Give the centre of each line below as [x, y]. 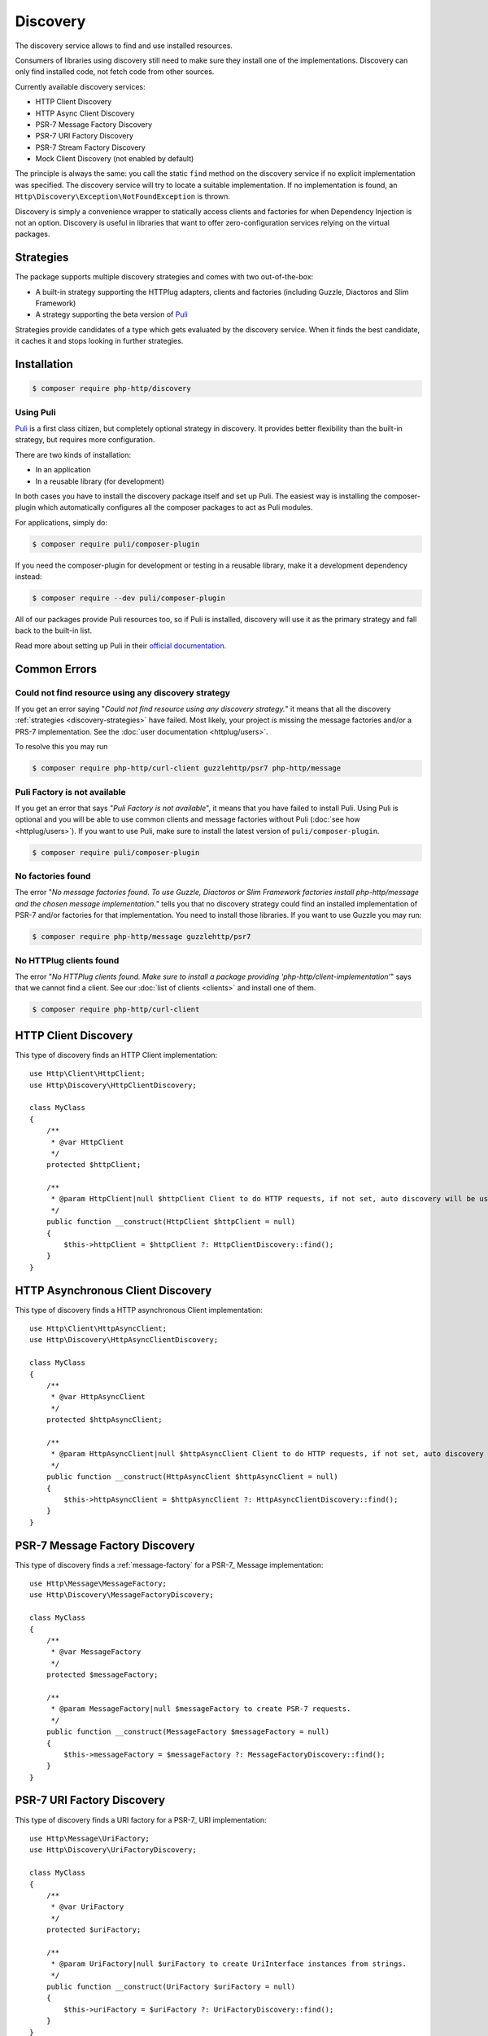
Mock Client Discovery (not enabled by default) [115, 159]
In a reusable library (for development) [100, 481]
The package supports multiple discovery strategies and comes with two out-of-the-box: [164, 277]
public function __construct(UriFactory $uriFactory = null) [171, 1987]
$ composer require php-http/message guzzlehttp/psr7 [142, 937]
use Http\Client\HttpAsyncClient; [98, 1329]
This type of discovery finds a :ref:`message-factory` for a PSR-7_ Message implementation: [169, 1564]
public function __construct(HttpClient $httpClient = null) [171, 1222]
